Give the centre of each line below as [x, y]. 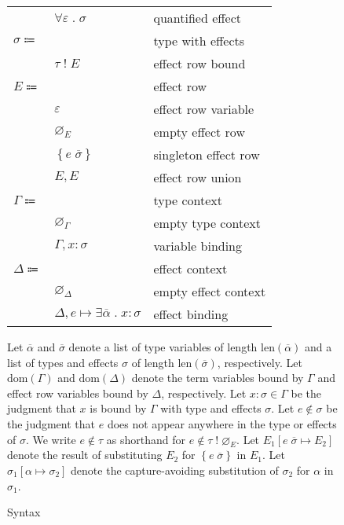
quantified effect [198, 18]
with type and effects [211, 408]
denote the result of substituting [85, 455]
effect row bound [199, 63]
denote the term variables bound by [218, 378]
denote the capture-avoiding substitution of [175, 470]
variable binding [198, 246]
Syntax [24, 512]
